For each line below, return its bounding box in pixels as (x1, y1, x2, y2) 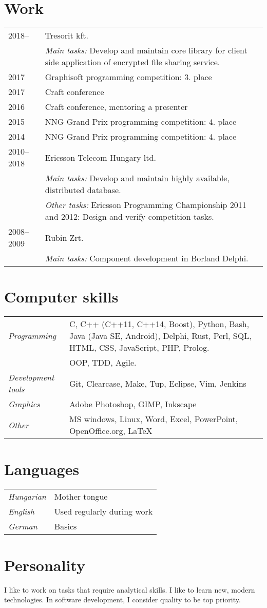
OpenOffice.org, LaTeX (69, 425, 152, 437)
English (8, 505, 34, 518)
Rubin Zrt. (45, 231, 84, 243)
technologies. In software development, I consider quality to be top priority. (4, 594, 241, 605)
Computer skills (4, 286, 119, 307)
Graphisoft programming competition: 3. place (45, 71, 212, 83)
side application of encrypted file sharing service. (45, 56, 220, 68)
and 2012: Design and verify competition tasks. (45, 211, 214, 223)
